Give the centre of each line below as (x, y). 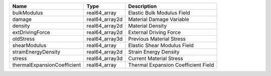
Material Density (148, 26)
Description (143, 6)
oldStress (24, 39)
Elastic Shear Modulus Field (161, 45)
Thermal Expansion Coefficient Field (171, 65)
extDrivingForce (31, 32)
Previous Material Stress (157, 39)
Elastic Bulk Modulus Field (159, 13)
